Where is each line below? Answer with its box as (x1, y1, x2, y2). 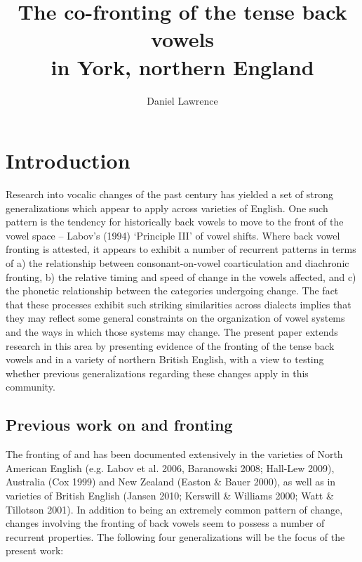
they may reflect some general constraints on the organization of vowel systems (6, 311, 345, 325)
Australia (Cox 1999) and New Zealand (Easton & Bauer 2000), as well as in (6, 474, 336, 489)
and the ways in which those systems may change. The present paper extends (6, 324, 338, 339)
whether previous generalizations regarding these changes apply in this (6, 365, 309, 380)
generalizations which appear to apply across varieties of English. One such (6, 200, 328, 215)
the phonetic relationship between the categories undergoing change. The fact (6, 283, 339, 298)
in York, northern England (51, 52, 314, 81)
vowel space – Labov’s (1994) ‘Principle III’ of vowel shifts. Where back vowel (6, 228, 340, 242)
